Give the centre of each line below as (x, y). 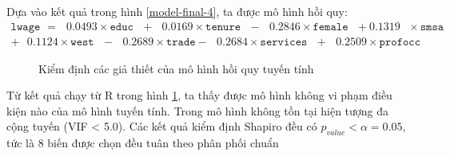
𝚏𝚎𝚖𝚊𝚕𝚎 (331, 27)
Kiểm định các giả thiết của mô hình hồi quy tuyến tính (176, 68)
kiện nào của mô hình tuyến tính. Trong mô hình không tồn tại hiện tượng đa (198, 110)
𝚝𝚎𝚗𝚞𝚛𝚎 (223, 27)
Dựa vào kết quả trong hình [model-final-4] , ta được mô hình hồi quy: (177, 11)
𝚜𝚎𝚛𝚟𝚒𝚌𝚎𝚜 (284, 42)
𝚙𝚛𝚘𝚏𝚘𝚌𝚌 (400, 42)
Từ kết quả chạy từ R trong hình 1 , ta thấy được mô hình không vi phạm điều (199, 95)
